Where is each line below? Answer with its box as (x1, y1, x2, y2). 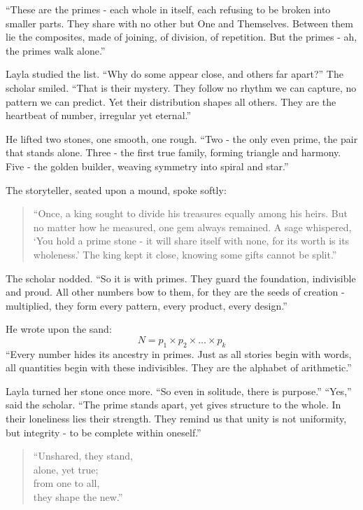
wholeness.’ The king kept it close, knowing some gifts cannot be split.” (33, 247, 337, 261)
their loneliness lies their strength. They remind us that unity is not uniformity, (6, 411, 347, 426)
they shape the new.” (33, 490, 123, 504)
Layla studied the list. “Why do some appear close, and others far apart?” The (6, 67, 343, 81)
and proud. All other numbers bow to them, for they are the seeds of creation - (6, 284, 345, 299)
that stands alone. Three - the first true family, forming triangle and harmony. (6, 145, 341, 160)
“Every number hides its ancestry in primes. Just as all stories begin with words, (6, 346, 352, 361)
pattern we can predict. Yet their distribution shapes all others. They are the (6, 94, 336, 109)
